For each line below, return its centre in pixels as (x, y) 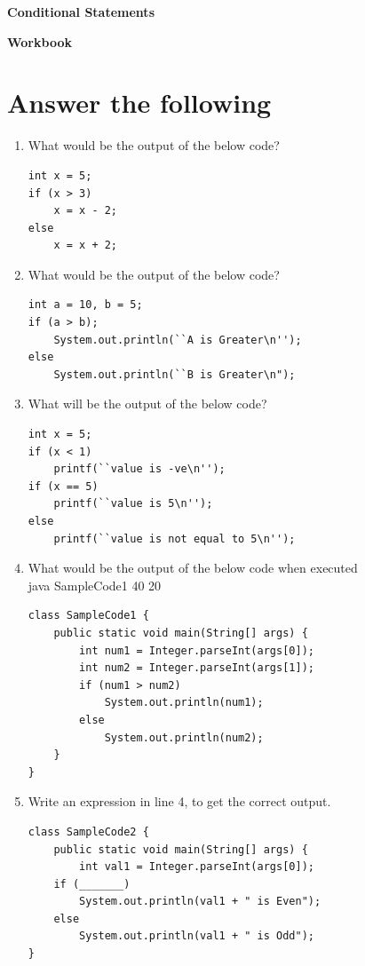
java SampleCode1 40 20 (95, 585)
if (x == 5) (63, 486)
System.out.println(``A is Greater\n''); (178, 340)
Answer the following (139, 103)
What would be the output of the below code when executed (193, 568)
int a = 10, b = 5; (85, 305)
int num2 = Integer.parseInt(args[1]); (197, 668)
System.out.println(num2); (184, 737)
